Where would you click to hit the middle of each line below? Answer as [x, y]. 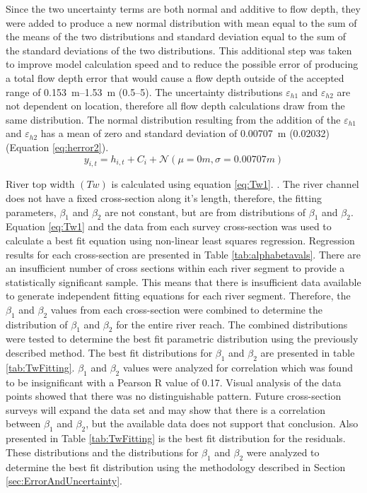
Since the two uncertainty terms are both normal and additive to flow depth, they [183, 8]
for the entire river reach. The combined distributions [232, 324]
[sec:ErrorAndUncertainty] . [64, 481]
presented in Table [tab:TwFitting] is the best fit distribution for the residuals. [176, 438]
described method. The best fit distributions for [109, 353]
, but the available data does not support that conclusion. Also [222, 423]
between [23, 423]
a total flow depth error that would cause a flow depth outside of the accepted [175, 77]
